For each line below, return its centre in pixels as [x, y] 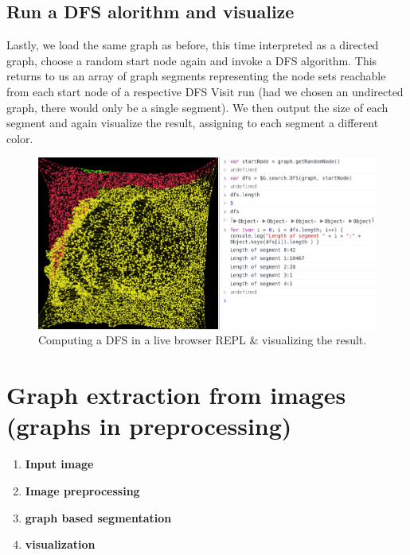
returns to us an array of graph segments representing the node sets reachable [196, 76]
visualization [60, 544]
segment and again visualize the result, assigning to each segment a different [193, 123]
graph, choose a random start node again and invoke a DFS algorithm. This [192, 60]
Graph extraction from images [176, 395]
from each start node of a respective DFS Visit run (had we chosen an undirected [205, 91]
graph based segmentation [98, 517]
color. [20, 138]
